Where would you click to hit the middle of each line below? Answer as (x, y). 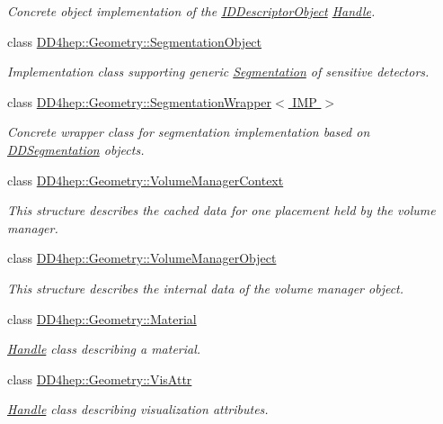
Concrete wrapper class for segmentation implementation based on (189, 132)
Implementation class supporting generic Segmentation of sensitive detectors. (218, 72)
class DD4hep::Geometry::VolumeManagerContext (146, 180)
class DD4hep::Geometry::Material (102, 318)
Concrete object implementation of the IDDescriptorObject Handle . (191, 11)
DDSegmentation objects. (76, 149)
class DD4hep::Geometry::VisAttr (100, 379)
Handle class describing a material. (104, 349)
